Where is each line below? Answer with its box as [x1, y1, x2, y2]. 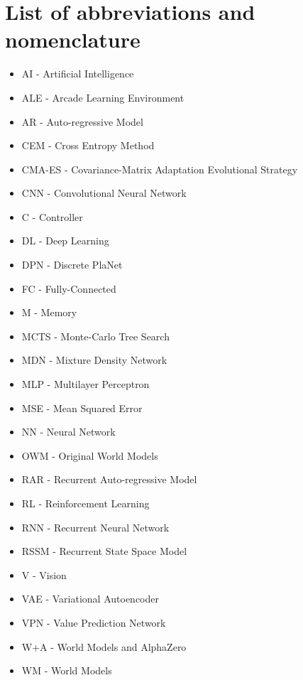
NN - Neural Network [21, 424, 116, 439]
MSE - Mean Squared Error [21, 400, 143, 415]
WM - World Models [21, 663, 112, 678]
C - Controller [21, 209, 83, 224]
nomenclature [5, 25, 141, 54]
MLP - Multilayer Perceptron [21, 377, 150, 392]
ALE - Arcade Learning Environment [21, 90, 184, 104]
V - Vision [21, 567, 67, 582]
